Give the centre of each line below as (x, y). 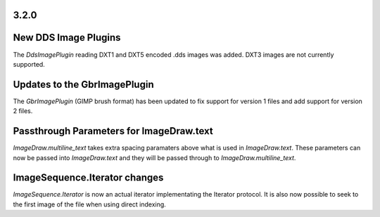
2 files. (23, 111)
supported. (29, 64)
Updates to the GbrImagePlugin (83, 84)
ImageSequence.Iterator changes (88, 178)
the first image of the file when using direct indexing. (90, 204)
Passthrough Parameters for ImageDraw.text (113, 131)
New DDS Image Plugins (67, 38)
